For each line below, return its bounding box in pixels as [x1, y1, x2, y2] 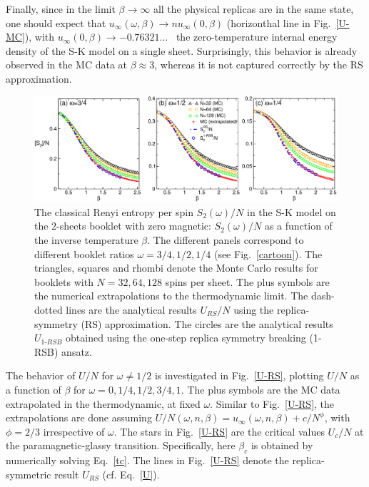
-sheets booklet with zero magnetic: [56, 218, 211, 233]
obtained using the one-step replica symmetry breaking [66, 330, 306, 345]
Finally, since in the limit [6, 1, 116, 16]
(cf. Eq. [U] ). [102, 466, 160, 481]
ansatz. [61, 344, 92, 359]
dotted [34, 302, 63, 317]
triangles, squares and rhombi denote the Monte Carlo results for [34, 260, 318, 275]
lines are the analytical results [66, 302, 197, 317]
